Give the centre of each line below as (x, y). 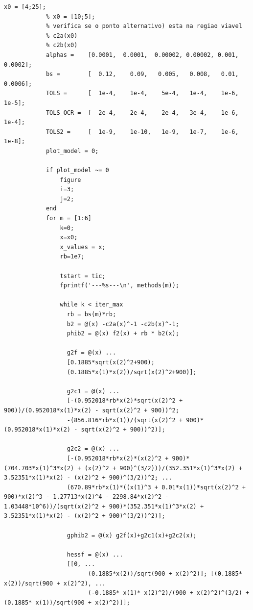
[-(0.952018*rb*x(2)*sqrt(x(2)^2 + (125, 401)
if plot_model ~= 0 (77, 170)
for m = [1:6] (69, 218)
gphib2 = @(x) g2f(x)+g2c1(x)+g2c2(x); (132, 535)
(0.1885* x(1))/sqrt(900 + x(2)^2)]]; (67, 602)
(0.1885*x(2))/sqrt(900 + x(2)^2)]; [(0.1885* (165, 574)
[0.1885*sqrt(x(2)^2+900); (111, 362)
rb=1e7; (72, 257)
